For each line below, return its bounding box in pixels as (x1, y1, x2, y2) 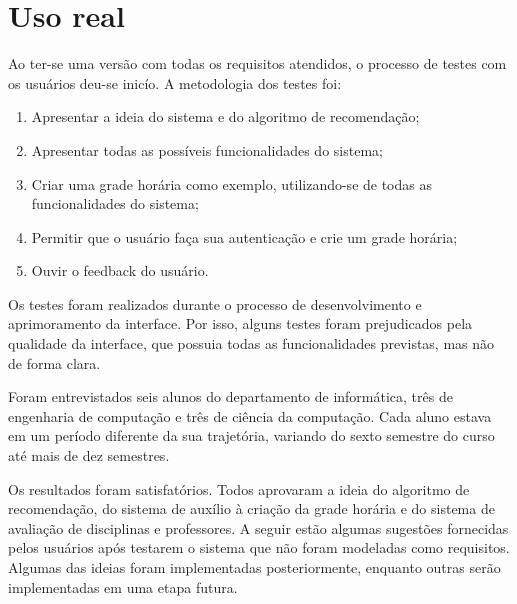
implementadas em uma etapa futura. (8, 576, 238, 597)
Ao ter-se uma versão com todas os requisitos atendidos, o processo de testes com (8, 53, 507, 74)
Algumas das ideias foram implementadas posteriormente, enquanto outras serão (8, 557, 501, 577)
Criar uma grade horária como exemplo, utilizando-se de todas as (31, 173, 432, 194)
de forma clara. (8, 352, 101, 373)
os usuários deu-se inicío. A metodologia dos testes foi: (8, 72, 342, 93)
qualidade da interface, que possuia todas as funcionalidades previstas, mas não (8, 333, 495, 354)
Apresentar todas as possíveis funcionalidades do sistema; (31, 139, 383, 160)
